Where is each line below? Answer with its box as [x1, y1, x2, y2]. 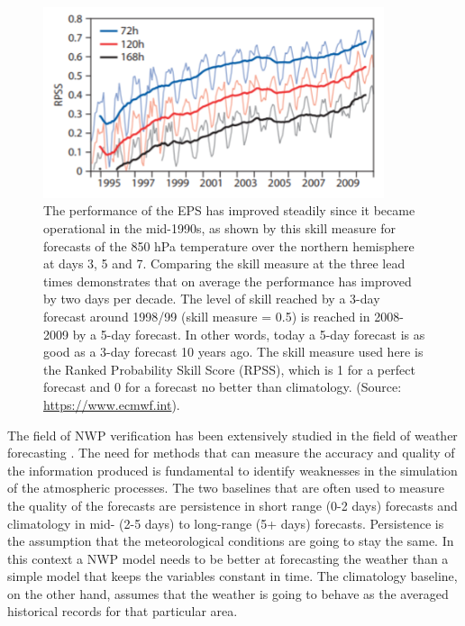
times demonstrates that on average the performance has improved [43, 271, 412, 290]
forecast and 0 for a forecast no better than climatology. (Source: [43, 377, 402, 396]
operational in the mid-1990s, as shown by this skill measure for [43, 219, 397, 237]
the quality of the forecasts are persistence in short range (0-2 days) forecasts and [7, 495, 458, 514]
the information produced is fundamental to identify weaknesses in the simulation [7, 460, 458, 479]
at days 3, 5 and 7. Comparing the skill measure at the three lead [43, 254, 406, 273]
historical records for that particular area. [7, 602, 238, 621]
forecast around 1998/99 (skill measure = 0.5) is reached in [43, 306, 370, 325]
